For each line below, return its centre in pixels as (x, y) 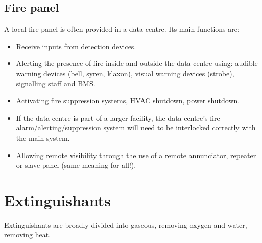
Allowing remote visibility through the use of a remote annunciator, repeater (136, 155)
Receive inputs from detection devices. (76, 46)
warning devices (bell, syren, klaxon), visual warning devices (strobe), (125, 73)
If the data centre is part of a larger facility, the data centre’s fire (118, 117)
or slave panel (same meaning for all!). (76, 165)
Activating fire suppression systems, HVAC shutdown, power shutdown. (128, 101)
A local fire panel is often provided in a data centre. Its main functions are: (122, 29)
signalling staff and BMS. (56, 83)
